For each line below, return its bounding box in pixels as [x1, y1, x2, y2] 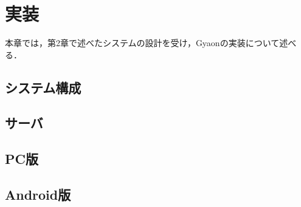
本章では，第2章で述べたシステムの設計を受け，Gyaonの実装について [5, 36, 280, 49]
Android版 [5, 185, 71, 204]
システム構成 [5, 78, 81, 97]
